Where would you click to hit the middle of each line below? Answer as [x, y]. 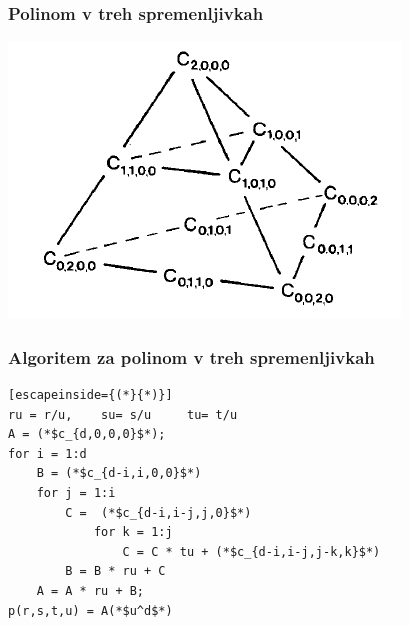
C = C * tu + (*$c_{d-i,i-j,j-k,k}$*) [251, 551]
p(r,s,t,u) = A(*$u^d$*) [90, 610]
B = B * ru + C [115, 571]
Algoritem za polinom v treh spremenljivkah [191, 356]
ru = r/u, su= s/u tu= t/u [123, 414]
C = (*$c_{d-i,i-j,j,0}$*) [158, 512]
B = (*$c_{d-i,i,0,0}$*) [119, 473]
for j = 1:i [76, 493]
